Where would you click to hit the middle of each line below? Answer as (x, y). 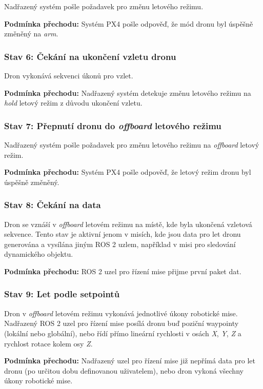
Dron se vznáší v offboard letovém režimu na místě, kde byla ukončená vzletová (128, 224)
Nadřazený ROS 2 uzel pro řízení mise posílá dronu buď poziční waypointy (122, 323)
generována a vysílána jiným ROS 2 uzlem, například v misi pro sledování (120, 244)
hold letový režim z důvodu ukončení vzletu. (73, 103)
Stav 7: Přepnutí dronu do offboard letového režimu (113, 125)
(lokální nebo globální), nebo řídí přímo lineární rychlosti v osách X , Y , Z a (123, 333)
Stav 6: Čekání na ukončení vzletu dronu (90, 56)
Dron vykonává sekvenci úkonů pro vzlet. (69, 75)
